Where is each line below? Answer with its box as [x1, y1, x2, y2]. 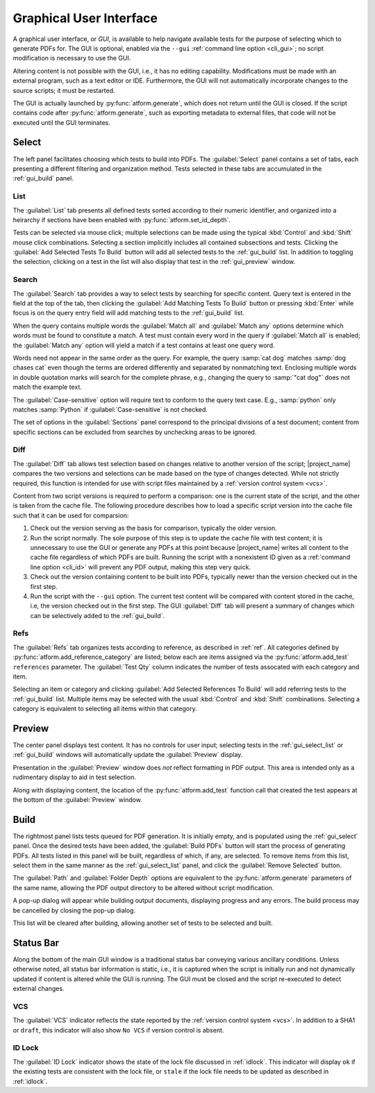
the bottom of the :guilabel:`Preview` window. [12, 796, 142, 804]
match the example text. [12, 383, 83, 392]
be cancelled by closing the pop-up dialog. [12, 906, 135, 915]
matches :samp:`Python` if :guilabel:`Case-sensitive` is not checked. [12, 405, 208, 413]
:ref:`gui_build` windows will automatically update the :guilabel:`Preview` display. [12, 751, 243, 759]
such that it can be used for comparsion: [12, 511, 129, 519]
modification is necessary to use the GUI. [12, 54, 131, 62]
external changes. [12, 985, 65, 993]
